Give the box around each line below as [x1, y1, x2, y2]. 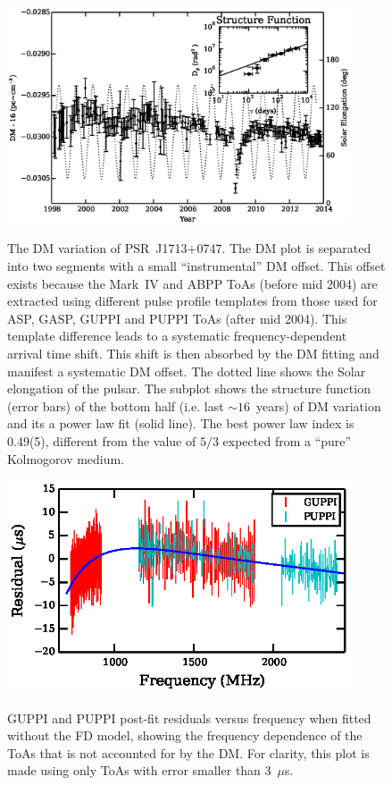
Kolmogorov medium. [7, 449, 125, 468]
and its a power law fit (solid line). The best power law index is [7, 414, 354, 433]
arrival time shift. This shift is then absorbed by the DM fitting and [7, 344, 379, 363]
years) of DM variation [256, 396, 381, 415]
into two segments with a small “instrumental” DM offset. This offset [7, 257, 386, 275]
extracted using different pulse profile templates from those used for [7, 291, 378, 310]
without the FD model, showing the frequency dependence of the [7, 726, 363, 745]
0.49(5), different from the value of [7, 432, 196, 450]
